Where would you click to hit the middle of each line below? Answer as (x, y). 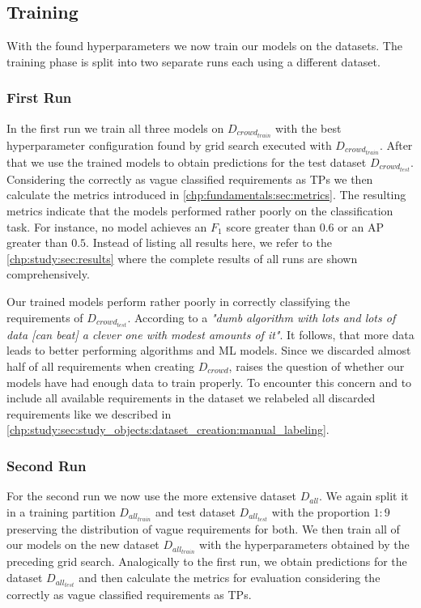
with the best (308, 128)
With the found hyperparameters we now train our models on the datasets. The (204, 46)
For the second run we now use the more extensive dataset (151, 496)
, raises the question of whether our (317, 366)
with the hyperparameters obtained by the (304, 544)
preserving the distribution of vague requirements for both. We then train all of (203, 528)
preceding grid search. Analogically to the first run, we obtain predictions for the (207, 561)
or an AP (361, 226)
